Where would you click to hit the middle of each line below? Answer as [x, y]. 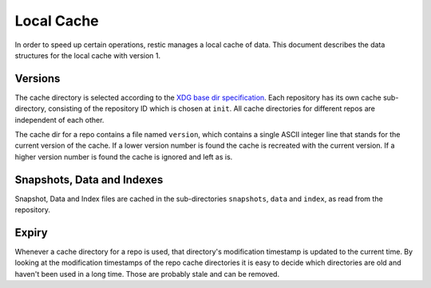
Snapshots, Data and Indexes [89, 180]
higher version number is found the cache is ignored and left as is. [124, 156]
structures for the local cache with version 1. [88, 55]
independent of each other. [59, 120]
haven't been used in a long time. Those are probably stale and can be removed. [147, 274]
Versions [38, 79]
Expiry [31, 233]
